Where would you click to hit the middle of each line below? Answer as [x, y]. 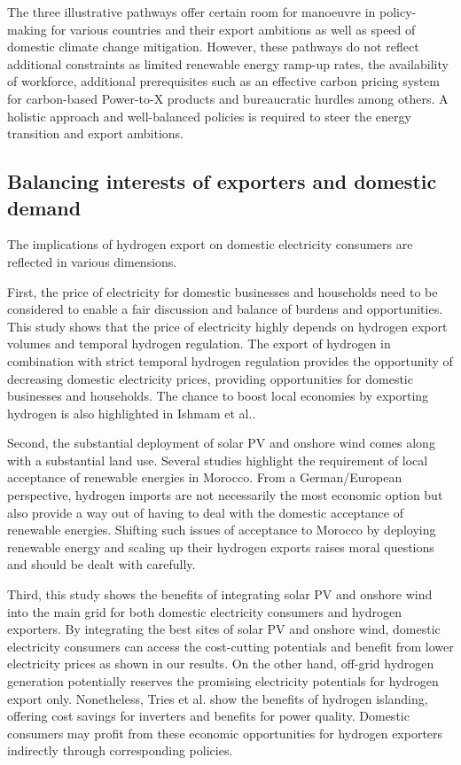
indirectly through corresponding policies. [120, 750]
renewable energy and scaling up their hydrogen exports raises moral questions [221, 546]
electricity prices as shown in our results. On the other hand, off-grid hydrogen [221, 664]
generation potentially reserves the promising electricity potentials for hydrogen [223, 681]
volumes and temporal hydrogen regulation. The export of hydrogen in [199, 343]
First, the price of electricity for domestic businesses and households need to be [223, 291]
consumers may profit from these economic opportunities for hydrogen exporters [225, 733]
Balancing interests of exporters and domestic [222, 181]
